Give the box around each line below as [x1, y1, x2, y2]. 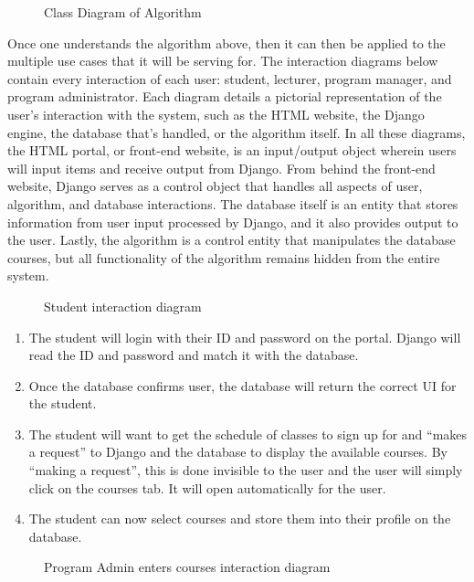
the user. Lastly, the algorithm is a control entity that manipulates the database [7, 230, 456, 249]
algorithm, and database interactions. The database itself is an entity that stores [7, 194, 458, 213]
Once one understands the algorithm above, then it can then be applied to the [7, 33, 446, 52]
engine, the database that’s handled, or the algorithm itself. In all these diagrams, [7, 122, 466, 142]
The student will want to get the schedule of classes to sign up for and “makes [28, 424, 468, 443]
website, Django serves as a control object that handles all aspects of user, [7, 176, 423, 196]
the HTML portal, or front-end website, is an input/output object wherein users [7, 141, 457, 160]
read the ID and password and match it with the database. [28, 345, 359, 365]
